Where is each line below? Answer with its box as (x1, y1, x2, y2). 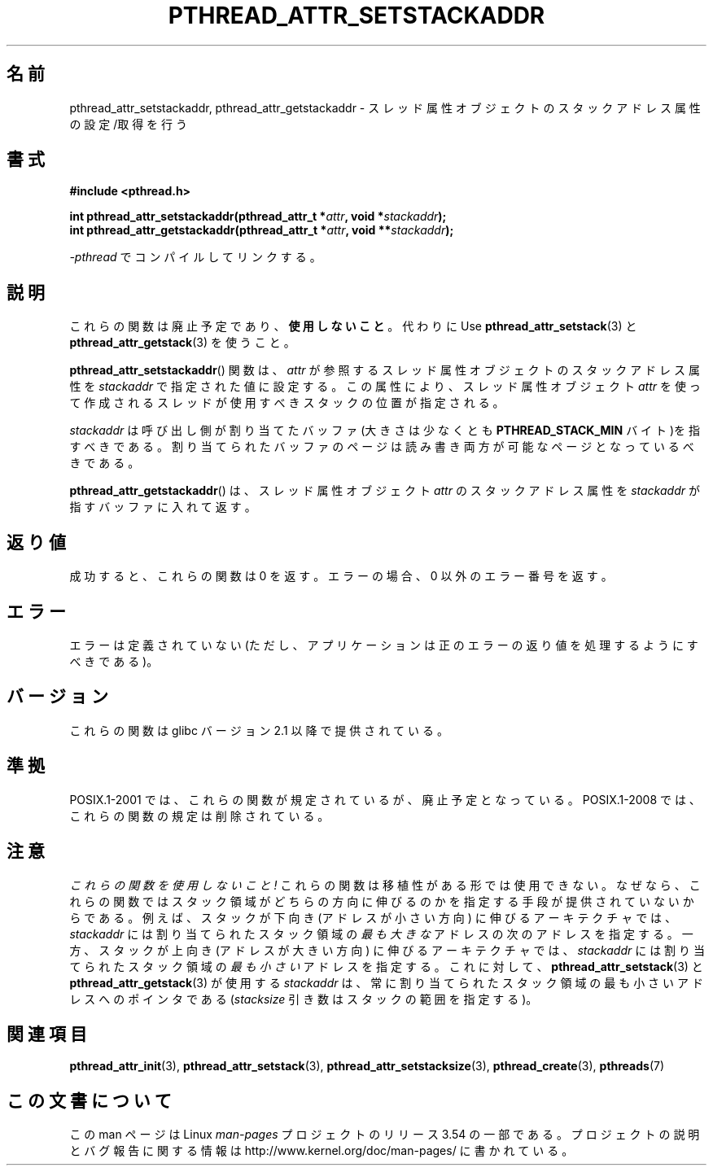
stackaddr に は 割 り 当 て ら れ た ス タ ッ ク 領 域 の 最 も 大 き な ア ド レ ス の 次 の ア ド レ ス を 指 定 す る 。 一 (69, 926, 693, 941)
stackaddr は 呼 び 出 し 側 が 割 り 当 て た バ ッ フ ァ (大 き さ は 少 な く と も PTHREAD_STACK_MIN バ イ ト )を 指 (69, 423, 700, 438)
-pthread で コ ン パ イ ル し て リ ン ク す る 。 (69, 250, 322, 265)
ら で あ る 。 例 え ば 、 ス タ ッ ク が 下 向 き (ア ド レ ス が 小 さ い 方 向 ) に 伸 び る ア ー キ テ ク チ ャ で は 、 (69, 910, 677, 925)
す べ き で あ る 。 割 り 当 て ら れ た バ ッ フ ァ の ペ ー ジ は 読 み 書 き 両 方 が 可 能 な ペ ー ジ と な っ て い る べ (69, 439, 694, 454)
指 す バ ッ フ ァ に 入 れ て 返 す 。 (69, 500, 256, 514)
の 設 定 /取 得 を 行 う (69, 116, 187, 131)
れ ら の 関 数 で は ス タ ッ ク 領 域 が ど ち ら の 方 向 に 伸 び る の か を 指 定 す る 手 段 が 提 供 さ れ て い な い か (69, 894, 694, 908)
